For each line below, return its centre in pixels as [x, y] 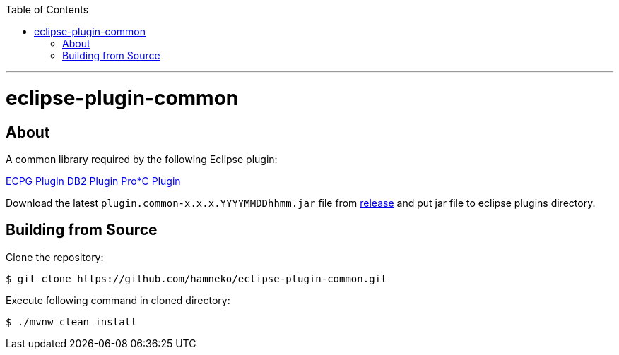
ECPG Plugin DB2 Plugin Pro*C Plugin [93, 181]
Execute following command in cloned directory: [118, 300]
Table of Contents [47, 10]
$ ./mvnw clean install [71, 321]
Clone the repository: [55, 257]
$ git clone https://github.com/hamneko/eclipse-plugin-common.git [196, 278]
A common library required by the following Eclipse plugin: [142, 159]
